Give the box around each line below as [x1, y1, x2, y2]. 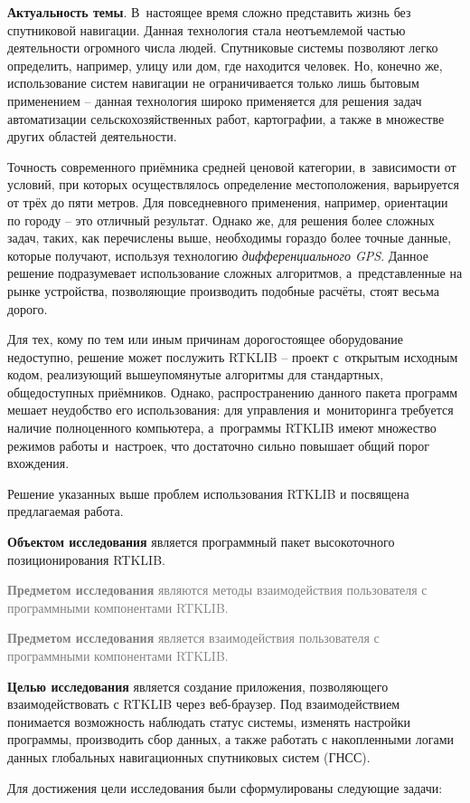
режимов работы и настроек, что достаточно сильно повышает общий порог [7, 435, 430, 454]
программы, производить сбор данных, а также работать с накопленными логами [7, 730, 455, 749]
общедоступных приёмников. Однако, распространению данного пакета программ [7, 382, 458, 401]
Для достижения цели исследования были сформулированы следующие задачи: [7, 778, 443, 797]
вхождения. [7, 454, 70, 473]
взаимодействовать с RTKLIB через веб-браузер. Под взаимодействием [7, 694, 400, 713]
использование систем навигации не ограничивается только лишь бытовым [7, 73, 419, 92]
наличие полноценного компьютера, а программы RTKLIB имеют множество [7, 418, 437, 437]
